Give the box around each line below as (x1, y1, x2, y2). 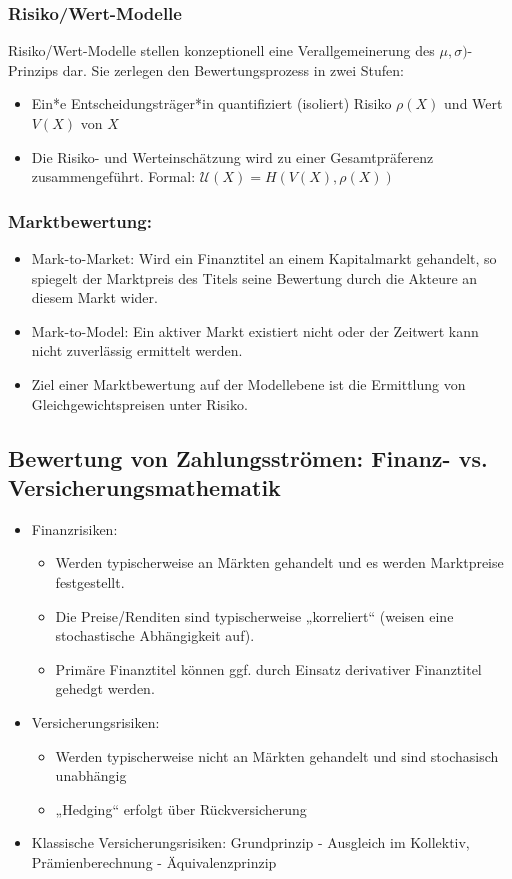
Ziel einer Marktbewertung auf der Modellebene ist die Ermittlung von (31, 373, 466, 394)
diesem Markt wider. (31, 287, 158, 308)
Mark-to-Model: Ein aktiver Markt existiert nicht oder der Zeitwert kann (31, 320, 479, 341)
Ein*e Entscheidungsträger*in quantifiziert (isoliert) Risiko (31, 93, 392, 114)
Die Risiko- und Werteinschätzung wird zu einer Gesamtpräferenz (31, 146, 434, 167)
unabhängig (55, 765, 127, 786)
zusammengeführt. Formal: (31, 166, 196, 187)
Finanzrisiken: (31, 518, 118, 539)
